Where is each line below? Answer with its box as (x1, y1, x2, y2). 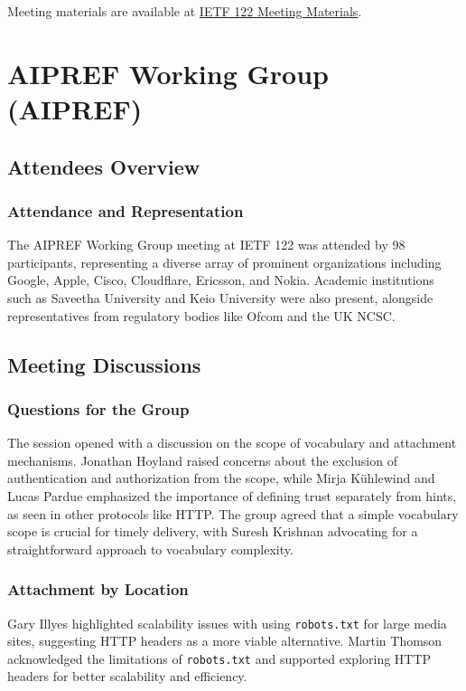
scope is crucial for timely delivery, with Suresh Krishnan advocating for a (7, 522, 418, 541)
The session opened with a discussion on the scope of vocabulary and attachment (7, 433, 457, 452)
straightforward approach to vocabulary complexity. (7, 539, 294, 558)
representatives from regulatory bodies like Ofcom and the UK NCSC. (7, 306, 396, 325)
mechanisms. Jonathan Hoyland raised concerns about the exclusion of (7, 450, 397, 469)
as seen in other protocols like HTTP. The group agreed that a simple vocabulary (7, 504, 459, 523)
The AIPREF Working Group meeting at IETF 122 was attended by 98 (7, 235, 405, 254)
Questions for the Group (7, 397, 190, 420)
